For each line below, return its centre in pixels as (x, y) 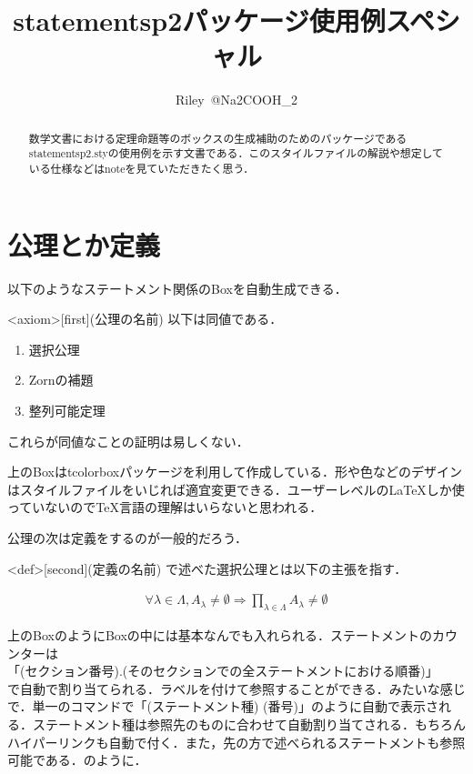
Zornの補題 (61, 380)
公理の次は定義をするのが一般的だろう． (128, 537)
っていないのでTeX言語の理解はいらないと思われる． (165, 507)
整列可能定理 (67, 410)
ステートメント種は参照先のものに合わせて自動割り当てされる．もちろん (249, 724)
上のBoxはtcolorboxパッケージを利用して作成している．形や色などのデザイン (235, 472)
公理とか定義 (84, 244)
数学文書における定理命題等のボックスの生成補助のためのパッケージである (218, 138)
